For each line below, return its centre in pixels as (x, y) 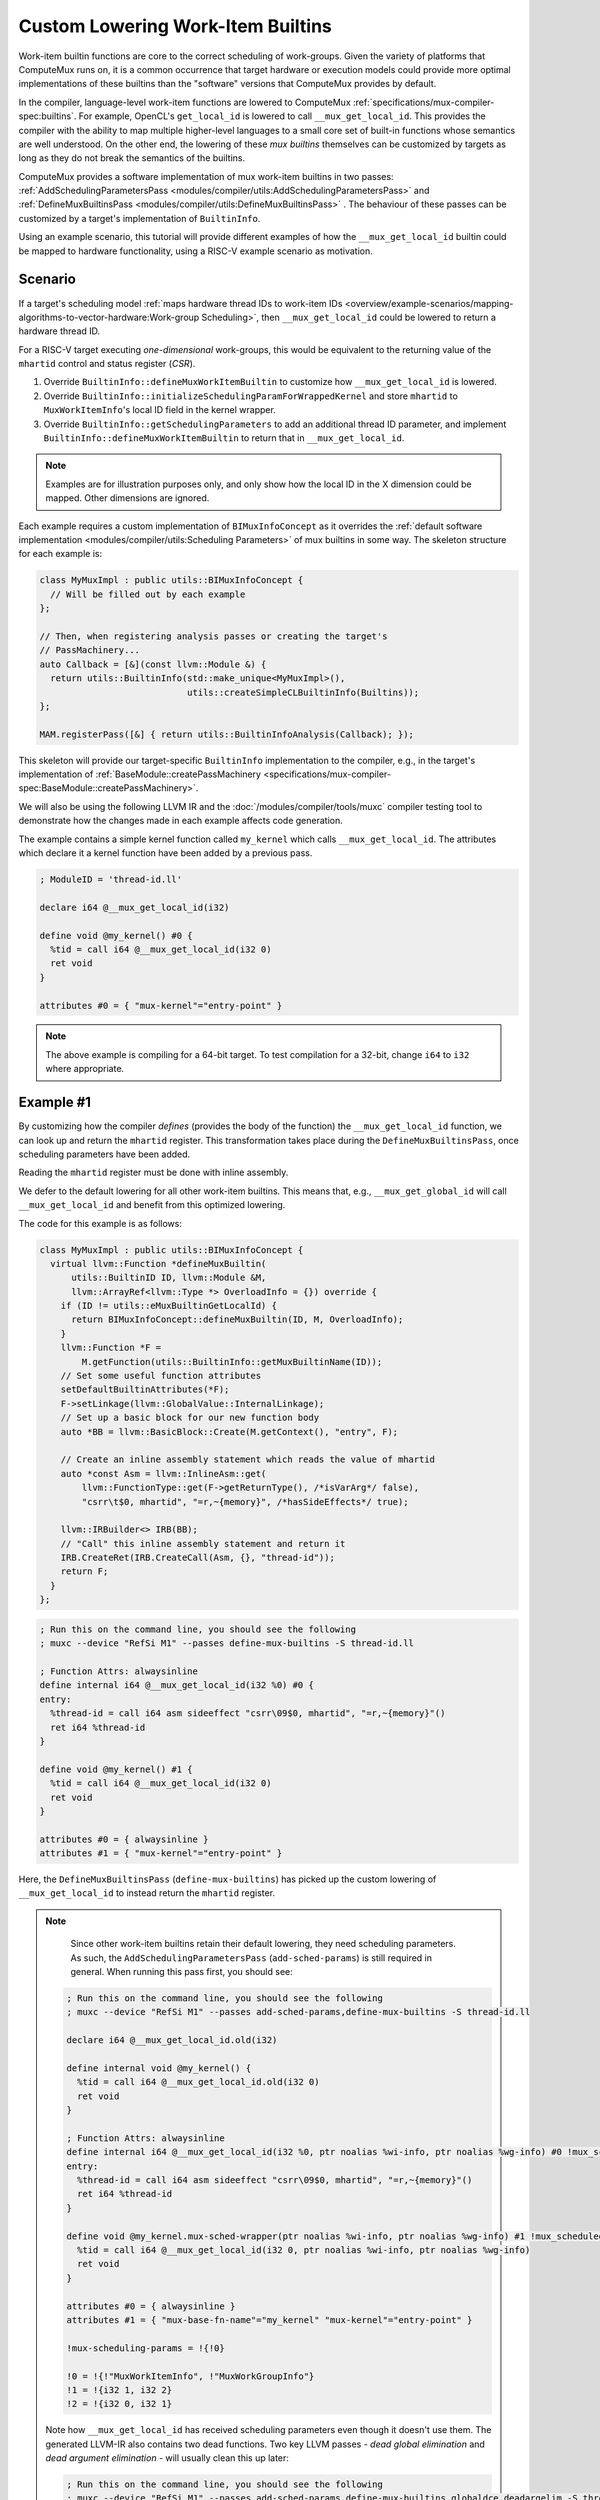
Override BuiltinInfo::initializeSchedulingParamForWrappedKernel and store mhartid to (251, 396)
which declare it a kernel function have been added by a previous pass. (165, 853)
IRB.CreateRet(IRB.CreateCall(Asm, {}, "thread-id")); (197, 1558)
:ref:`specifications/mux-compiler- (423, 102)
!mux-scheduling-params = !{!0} (145, 2348)
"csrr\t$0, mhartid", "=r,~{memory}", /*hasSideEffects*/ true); (245, 1501)
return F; (84, 1571)
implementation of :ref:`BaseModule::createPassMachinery (140, 774)
